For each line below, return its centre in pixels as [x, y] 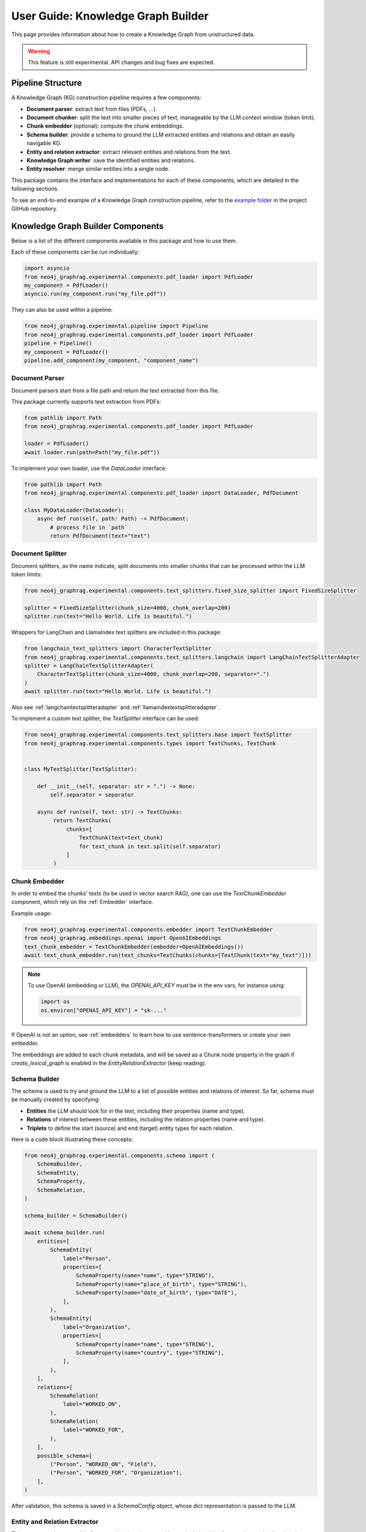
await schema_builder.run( [65, 1233]
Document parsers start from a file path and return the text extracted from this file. [115, 390]
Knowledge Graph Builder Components [88, 226]
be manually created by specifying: [56, 1099]
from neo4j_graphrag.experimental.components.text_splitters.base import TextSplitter [158, 735]
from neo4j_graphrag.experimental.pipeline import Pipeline [116, 326]
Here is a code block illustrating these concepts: [72, 1139]
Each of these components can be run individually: [75, 252]
